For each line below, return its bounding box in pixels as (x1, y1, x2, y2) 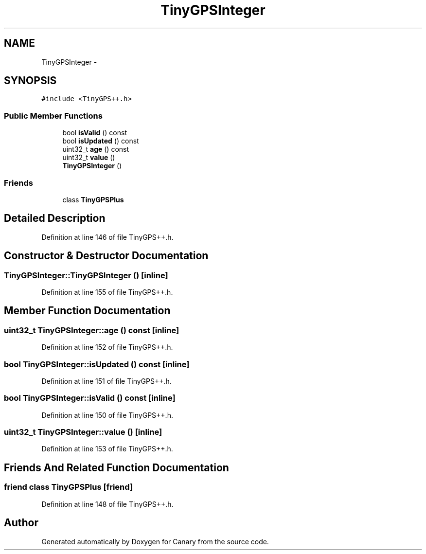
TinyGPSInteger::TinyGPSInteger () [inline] (4, 270, 168, 280)
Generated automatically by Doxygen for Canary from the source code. (41, 537, 269, 546)
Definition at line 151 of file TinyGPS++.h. (41, 376, 172, 385)
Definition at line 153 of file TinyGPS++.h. (41, 445, 173, 453)
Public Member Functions (4, 110, 103, 121)
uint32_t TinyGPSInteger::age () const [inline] (4, 325, 179, 335)
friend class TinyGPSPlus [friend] (4, 482, 133, 492)
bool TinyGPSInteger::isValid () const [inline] (4, 393, 176, 403)
